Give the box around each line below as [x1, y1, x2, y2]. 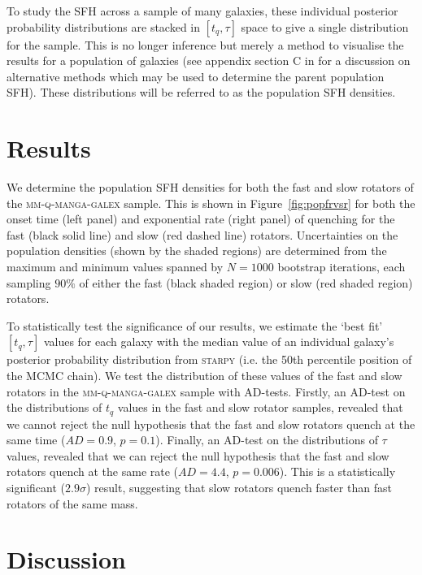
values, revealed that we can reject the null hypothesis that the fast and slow [7, 447, 389, 464]
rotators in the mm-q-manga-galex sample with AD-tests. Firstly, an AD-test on [7, 383, 406, 400]
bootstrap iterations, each [277, 258, 406, 275]
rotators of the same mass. [7, 495, 138, 512]
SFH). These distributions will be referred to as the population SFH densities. [7, 84, 396, 101]
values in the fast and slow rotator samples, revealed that [117, 399, 403, 416]
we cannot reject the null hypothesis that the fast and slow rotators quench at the [7, 415, 415, 432]
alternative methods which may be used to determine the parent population [7, 67, 385, 84]
